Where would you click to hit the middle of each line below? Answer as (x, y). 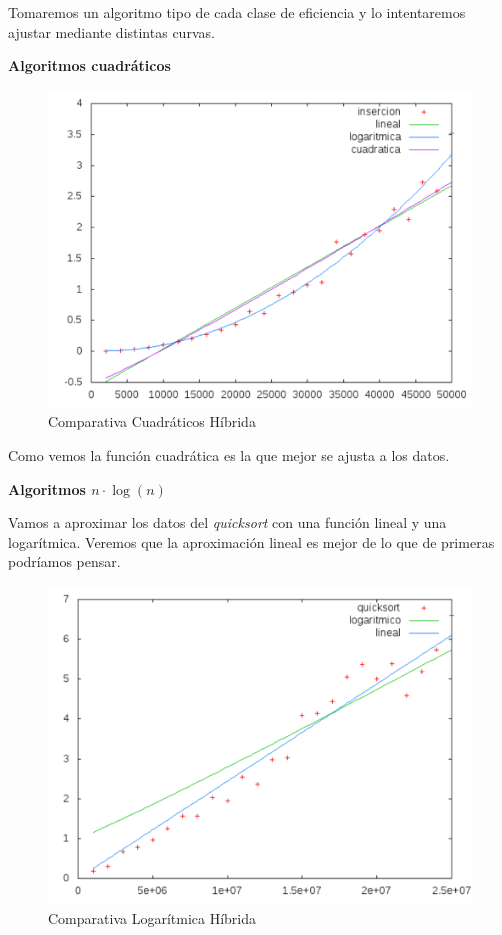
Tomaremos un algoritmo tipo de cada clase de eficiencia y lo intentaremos (237, 12)
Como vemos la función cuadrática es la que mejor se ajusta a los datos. (229, 454)
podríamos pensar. (64, 561)
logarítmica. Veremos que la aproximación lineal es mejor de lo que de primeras (251, 541)
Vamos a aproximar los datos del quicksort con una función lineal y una (227, 522)
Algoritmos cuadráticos (89, 65)
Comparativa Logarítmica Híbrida (152, 917)
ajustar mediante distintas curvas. (111, 31)
